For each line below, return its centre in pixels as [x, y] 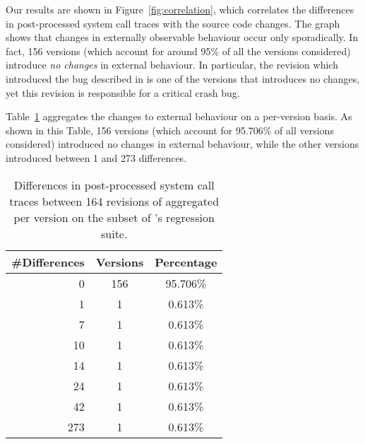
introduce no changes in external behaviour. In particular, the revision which [172, 65]
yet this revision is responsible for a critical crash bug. [123, 92]
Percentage [186, 262]
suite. [114, 233]
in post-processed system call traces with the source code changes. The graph [173, 23]
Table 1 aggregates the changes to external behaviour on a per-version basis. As [179, 116]
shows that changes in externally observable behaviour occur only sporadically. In [182, 37]
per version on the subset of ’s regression [114, 217]
